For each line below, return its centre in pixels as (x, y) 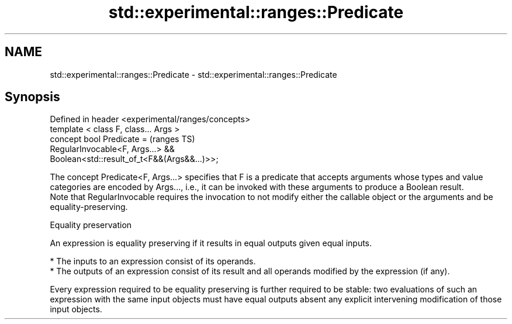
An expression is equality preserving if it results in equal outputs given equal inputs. (211, 243)
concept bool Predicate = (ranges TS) (122, 139)
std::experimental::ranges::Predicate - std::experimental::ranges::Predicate (193, 74)
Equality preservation (91, 225)
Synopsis (32, 97)
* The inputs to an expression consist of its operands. (153, 261)
